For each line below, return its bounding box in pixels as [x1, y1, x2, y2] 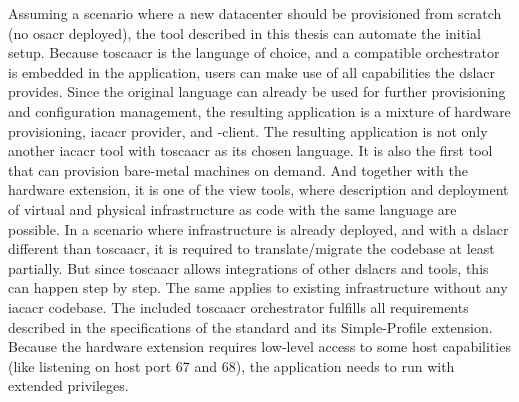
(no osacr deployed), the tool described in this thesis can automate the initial [8, 22, 481, 43]
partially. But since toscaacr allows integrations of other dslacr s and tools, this [8, 257, 489, 278]
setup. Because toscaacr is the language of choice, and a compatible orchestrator [8, 42, 500, 63]
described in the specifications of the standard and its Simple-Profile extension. [8, 316, 493, 337]
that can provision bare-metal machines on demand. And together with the [8, 159, 468, 180]
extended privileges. [8, 375, 129, 396]
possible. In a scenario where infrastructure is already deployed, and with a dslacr [8, 218, 509, 239]
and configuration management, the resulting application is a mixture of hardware [8, 100, 511, 121]
